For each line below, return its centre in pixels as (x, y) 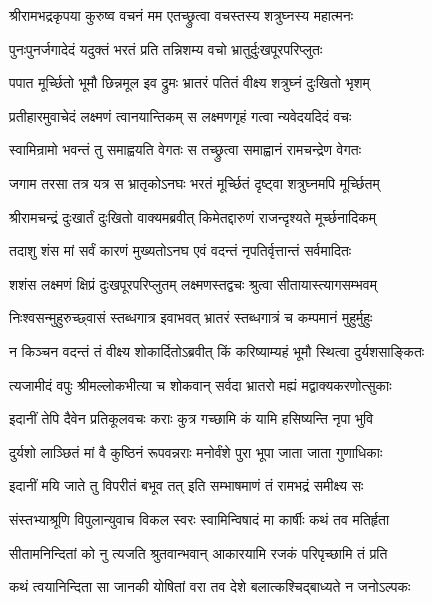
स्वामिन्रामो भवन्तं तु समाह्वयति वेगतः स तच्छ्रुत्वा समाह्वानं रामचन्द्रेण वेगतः (185, 149)
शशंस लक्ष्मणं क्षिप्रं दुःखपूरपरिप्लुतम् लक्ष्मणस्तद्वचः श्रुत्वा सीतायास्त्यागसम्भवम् (193, 283)
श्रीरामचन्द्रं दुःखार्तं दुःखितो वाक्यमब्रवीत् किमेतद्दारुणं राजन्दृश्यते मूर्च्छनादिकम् (193, 216)
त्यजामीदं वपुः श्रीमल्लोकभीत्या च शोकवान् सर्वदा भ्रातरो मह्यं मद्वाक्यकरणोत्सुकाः (200, 384)
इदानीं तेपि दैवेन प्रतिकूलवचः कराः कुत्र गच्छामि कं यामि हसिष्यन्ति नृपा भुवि (191, 418)
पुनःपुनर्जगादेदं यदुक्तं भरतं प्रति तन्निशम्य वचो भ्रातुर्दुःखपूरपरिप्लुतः (166, 48)
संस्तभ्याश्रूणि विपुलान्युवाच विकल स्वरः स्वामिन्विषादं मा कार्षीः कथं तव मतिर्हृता (199, 518)
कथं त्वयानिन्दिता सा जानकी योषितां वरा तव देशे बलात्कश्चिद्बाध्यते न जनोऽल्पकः (210, 586)
